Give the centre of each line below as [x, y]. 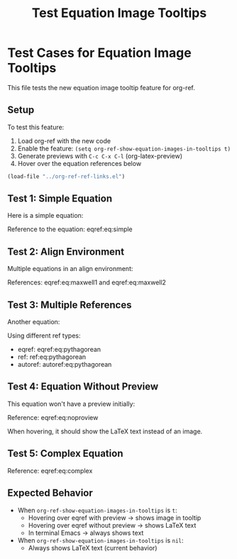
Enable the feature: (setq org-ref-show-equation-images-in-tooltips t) [124, 148]
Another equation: [34, 322]
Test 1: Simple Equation [60, 199]
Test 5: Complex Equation [65, 454]
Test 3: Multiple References [70, 305]
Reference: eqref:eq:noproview [53, 417]
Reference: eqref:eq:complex [50, 470]
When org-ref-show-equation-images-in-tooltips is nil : [100, 540]
